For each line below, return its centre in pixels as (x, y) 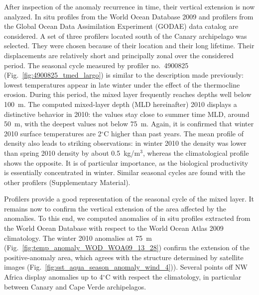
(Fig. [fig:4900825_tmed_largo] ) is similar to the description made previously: (124, 75)
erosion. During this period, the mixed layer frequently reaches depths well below (128, 94)
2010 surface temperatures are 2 (53, 133)
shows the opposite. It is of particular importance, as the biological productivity (126, 162)
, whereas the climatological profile (196, 152)
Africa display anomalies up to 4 (54, 277)
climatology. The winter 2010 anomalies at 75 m (78, 238)
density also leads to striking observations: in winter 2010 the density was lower (125, 143)
